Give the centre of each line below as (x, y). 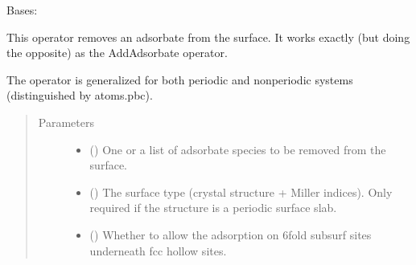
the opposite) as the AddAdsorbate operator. (117, 53)
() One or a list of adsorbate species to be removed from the (238, 149)
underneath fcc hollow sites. (158, 250)
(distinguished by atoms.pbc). (80, 95)
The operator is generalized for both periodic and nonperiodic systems (180, 79)
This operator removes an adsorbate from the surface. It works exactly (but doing (208, 37)
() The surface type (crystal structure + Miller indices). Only (241, 192)
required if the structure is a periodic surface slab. (213, 208)
